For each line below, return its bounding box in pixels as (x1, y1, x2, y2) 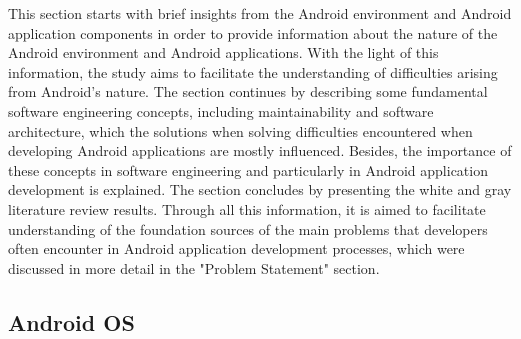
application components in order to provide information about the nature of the (8, 22, 498, 43)
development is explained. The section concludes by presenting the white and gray (8, 179, 512, 200)
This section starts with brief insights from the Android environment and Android (8, 3, 512, 23)
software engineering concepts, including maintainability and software (8, 100, 434, 121)
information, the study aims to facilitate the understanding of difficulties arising (8, 61, 498, 82)
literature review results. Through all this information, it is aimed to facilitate (8, 198, 486, 219)
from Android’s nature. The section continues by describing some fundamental (8, 81, 488, 102)
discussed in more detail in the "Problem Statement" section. (8, 257, 380, 278)
